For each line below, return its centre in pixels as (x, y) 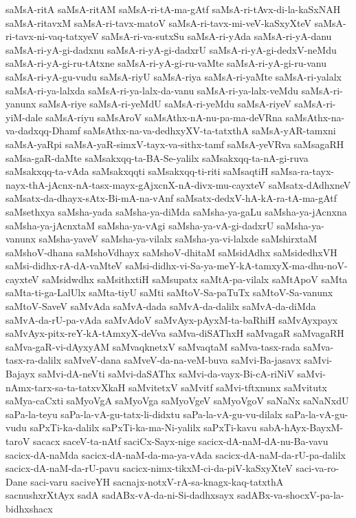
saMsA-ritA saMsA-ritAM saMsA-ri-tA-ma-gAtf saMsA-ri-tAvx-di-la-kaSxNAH (173, 9)
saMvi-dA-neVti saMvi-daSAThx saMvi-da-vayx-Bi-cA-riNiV (166, 374)
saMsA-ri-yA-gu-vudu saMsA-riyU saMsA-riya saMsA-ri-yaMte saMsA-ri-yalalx (174, 76)
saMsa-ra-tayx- (303, 171)
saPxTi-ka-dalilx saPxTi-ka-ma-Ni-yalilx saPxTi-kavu (143, 427)
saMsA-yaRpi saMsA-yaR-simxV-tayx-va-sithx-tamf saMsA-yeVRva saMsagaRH (175, 144)
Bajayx (20, 374)
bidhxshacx (29, 508)
